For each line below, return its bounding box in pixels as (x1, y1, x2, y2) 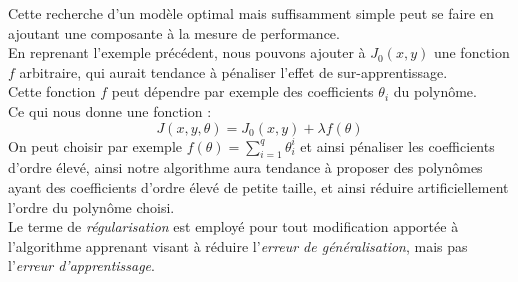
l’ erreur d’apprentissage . (8, 255, 155, 276)
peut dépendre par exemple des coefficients (111, 81, 374, 102)
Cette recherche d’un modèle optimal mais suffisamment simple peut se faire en (8, 3, 494, 23)
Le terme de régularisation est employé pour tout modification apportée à (8, 216, 459, 237)
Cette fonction (8, 81, 96, 102)
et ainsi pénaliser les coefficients (300, 135, 495, 156)
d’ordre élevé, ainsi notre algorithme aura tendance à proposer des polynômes (8, 157, 483, 178)
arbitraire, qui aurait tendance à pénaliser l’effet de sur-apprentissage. (19, 61, 448, 82)
